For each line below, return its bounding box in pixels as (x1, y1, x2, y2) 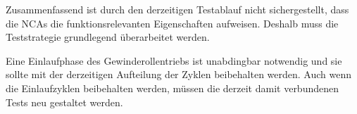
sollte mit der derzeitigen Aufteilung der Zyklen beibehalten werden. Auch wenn (6, 67, 352, 82)
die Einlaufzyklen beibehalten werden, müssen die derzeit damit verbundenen (6, 80, 339, 95)
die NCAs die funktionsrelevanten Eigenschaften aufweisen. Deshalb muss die (6, 15, 339, 30)
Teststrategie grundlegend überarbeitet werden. (6, 30, 210, 44)
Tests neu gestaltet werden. (6, 94, 123, 109)
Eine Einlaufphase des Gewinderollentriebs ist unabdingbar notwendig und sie (6, 53, 342, 68)
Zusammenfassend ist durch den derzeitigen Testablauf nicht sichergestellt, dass (6, 2, 349, 16)
